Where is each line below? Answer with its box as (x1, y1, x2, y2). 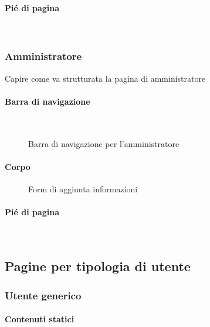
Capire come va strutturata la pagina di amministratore (5, 72, 206, 84)
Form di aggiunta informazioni (28, 182, 138, 195)
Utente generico (5, 288, 82, 302)
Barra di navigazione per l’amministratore (28, 137, 179, 149)
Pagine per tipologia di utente (5, 257, 191, 275)
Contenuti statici (5, 313, 74, 325)
